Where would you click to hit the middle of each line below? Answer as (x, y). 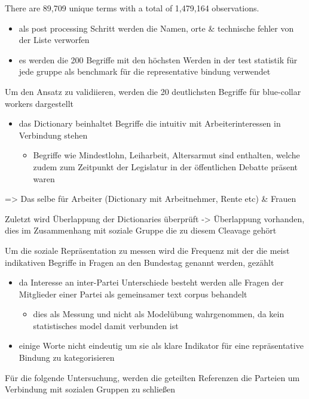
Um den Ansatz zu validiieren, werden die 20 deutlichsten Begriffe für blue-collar (153, 91)
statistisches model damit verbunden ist (106, 325)
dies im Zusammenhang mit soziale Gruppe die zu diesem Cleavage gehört (141, 230)
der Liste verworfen (54, 40)
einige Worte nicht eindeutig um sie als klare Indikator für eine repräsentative (161, 346)
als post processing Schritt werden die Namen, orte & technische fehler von (156, 28)
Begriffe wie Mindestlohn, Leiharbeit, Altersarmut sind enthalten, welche (166, 155)
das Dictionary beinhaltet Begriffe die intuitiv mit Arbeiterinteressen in (150, 123)
